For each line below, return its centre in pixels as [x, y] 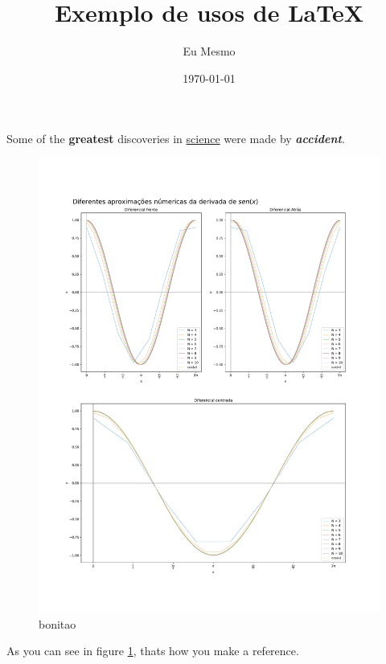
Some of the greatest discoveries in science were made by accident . [176, 139]
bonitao [57, 623]
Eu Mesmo [209, 51]
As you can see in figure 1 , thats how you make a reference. [153, 651]
